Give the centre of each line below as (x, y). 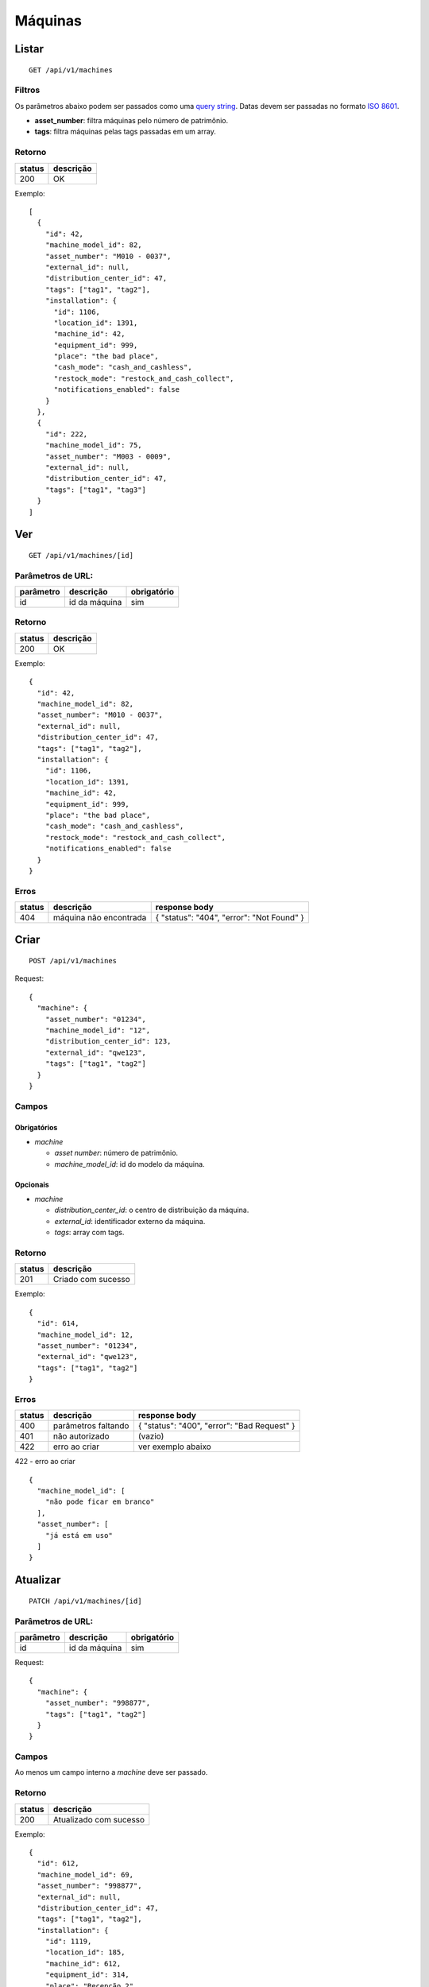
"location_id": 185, (85, 1952)
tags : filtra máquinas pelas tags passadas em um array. (125, 132)
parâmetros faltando (91, 1426)
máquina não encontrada (100, 918)
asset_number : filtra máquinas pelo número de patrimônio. (131, 121)
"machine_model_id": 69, (85, 1875)
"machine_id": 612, (83, 1964)
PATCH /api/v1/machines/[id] (85, 1601)
